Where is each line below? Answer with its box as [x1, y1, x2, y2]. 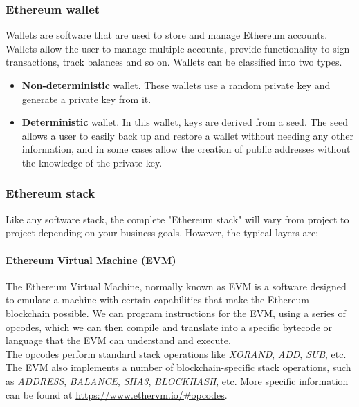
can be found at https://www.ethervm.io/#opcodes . [6, 387, 228, 401]
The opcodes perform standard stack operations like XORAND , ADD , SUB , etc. [6, 346, 347, 361]
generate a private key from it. [21, 91, 151, 106]
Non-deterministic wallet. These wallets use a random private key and [21, 78, 331, 92]
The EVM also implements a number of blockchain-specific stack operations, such [6, 360, 351, 375]
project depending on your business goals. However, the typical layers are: [6, 225, 319, 240]
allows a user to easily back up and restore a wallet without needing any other [21, 128, 353, 142]
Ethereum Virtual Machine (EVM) [6, 252, 176, 267]
